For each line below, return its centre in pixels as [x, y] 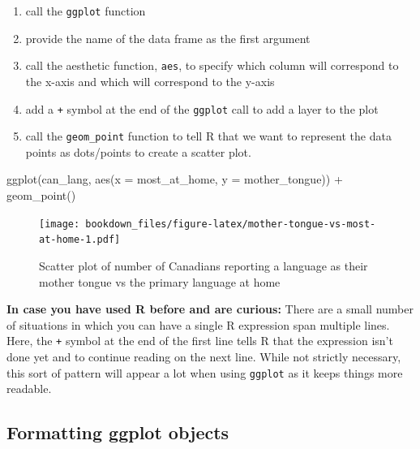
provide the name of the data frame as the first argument [168, 38]
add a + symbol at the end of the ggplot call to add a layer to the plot [202, 108]
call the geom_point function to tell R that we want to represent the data [208, 136]
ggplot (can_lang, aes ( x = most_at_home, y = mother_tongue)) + [175, 179]
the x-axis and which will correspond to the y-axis [150, 81]
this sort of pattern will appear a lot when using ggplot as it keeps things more [205, 372]
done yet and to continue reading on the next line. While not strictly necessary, [204, 356]
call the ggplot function [86, 11]
